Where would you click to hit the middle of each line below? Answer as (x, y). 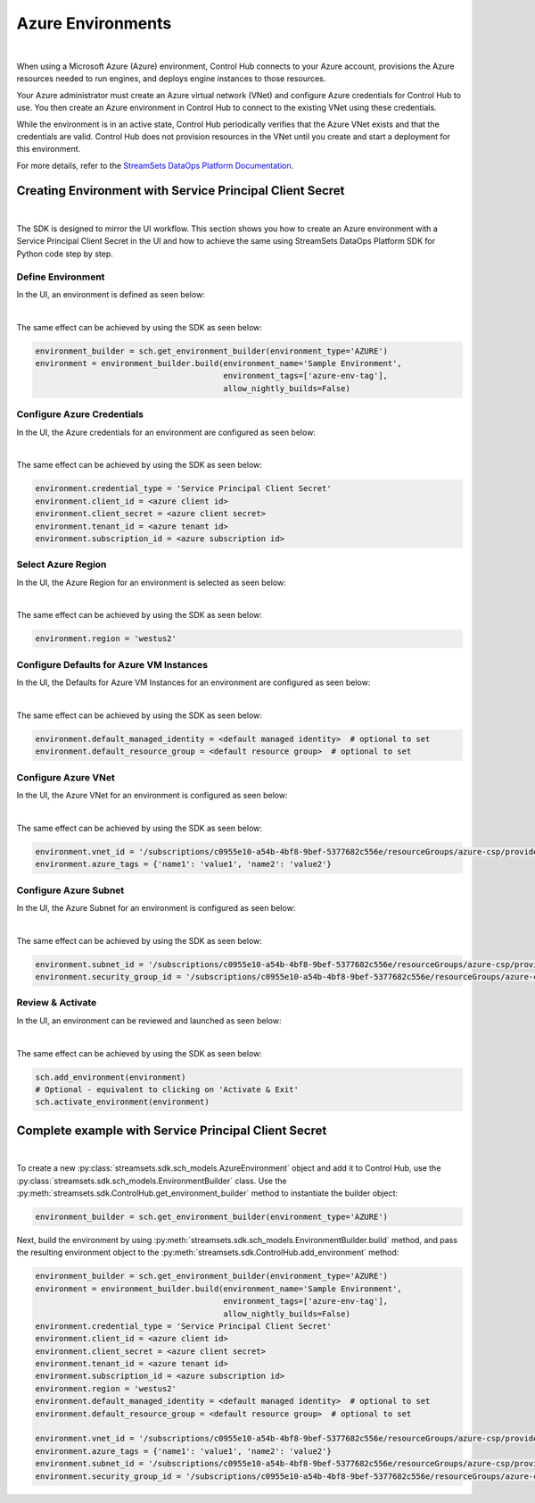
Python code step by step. (65, 254)
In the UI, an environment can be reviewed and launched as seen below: (149, 1020)
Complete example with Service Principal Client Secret (172, 1130)
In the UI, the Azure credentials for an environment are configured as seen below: (166, 432)
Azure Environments (94, 23)
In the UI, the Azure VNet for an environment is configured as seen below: (152, 796)
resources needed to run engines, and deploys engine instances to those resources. (171, 79)
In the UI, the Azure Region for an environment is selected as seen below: (152, 582)
